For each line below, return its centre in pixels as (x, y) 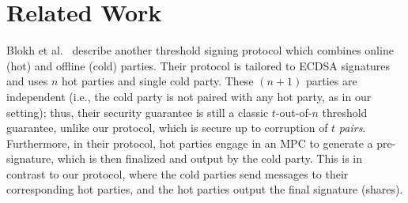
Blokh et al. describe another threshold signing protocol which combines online (200, 50)
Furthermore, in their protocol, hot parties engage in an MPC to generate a (190, 143)
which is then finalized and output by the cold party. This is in (210, 158)
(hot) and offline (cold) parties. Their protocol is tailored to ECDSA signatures (198, 65)
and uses (27, 81)
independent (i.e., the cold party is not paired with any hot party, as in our (189, 96)
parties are (331, 81)
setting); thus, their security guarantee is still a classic (138, 112)
